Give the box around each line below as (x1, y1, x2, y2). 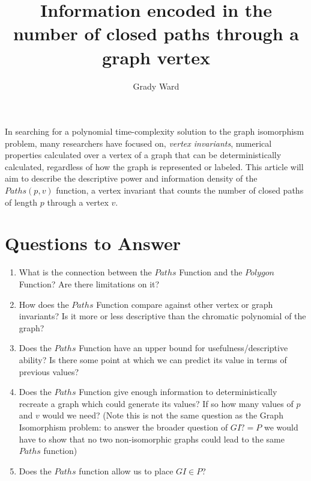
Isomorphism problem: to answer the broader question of (19, 420, 228, 433)
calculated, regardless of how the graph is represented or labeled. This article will (5, 160, 304, 173)
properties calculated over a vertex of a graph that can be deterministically (5, 149, 282, 161)
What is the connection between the (19, 266, 152, 278)
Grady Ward (133, 79, 180, 92)
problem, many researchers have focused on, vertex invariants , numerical (5, 136, 272, 149)
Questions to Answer (5, 231, 181, 256)
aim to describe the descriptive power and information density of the (5, 172, 258, 185)
